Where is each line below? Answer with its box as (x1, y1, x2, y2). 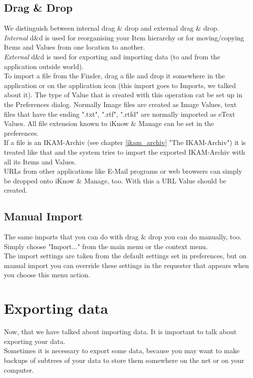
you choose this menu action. (4, 270, 90, 280)
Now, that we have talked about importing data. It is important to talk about (4, 326, 237, 337)
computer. (4, 364, 34, 375)
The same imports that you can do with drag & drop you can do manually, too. (4, 232, 242, 242)
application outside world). (4, 61, 84, 71)
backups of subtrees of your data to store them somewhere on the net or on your (4, 355, 244, 365)
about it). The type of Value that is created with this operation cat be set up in (4, 90, 242, 100)
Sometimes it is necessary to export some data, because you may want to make (4, 345, 240, 356)
